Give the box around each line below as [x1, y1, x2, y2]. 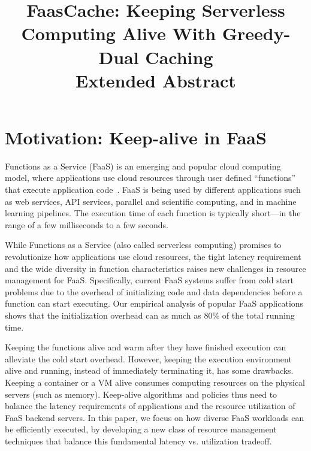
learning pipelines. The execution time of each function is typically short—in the [5, 207, 301, 219]
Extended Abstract [76, 68, 236, 92]
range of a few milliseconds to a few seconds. [5, 218, 168, 231]
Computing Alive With [21, 21, 216, 46]
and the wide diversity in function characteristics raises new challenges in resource [5, 262, 306, 274]
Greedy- [222, 21, 291, 46]
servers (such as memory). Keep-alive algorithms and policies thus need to [5, 388, 277, 400]
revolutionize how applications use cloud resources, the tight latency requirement [5, 250, 301, 263]
